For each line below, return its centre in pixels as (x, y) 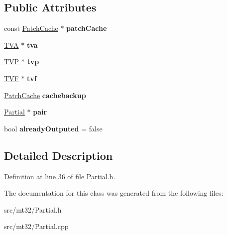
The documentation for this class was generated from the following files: (114, 193)
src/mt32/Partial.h (33, 209)
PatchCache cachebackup (45, 95)
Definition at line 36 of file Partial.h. (60, 176)
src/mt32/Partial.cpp (36, 226)
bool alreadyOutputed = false (53, 128)
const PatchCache (31, 28)
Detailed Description (58, 155)
